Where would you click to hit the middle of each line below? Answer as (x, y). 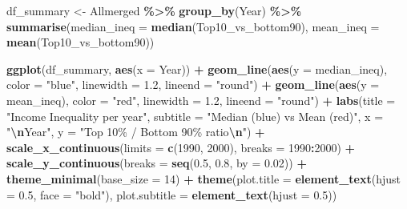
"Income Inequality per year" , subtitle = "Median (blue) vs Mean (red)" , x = (195, 116)
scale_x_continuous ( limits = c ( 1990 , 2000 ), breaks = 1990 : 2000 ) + (181, 147)
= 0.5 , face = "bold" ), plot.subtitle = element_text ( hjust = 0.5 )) (172, 194)
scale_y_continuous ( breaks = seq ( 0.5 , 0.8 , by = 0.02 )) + (157, 163)
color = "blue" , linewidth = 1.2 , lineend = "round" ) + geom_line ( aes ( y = (193, 84)
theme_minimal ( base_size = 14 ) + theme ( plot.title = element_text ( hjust (203, 178)
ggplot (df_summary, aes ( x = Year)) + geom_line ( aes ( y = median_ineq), (197, 68)
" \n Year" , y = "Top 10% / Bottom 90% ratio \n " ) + (136, 132)
